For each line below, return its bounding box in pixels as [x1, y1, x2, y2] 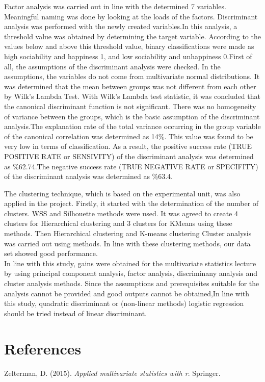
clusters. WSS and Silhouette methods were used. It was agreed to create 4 [4, 208, 238, 218]
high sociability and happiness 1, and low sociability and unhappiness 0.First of [4, 50, 252, 61]
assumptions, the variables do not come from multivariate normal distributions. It [4, 71, 260, 82]
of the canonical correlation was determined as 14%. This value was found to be [4, 131, 253, 141]
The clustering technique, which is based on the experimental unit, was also [4, 188, 241, 198]
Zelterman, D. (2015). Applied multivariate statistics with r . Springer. [4, 367, 221, 378]
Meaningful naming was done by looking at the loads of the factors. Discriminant [4, 11, 258, 21]
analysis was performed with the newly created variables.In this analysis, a [4, 21, 237, 32]
